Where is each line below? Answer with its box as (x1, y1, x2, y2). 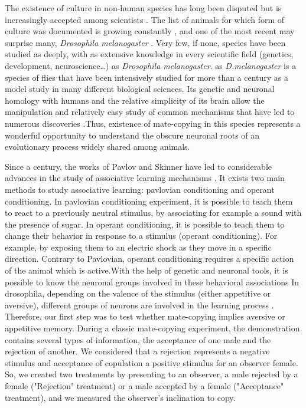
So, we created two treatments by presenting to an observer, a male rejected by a (5, 368, 298, 380)
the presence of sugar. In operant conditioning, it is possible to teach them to (5, 218, 285, 230)
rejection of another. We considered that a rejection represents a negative (5, 345, 270, 357)
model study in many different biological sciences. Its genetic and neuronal (5, 83, 275, 95)
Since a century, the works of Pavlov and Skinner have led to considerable (5, 160, 272, 172)
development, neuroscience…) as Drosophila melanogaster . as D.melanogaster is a (5, 59, 297, 71)
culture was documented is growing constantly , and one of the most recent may (5, 25, 295, 37)
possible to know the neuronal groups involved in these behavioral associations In (5, 275, 300, 288)
